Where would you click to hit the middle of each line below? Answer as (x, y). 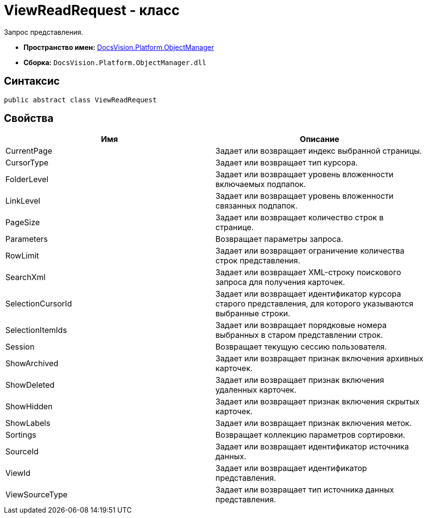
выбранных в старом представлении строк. (299, 335)
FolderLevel (27, 179)
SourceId (22, 452)
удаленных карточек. (256, 390)
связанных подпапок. (257, 206)
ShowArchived (32, 364)
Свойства (29, 118)
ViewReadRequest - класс (92, 10)
